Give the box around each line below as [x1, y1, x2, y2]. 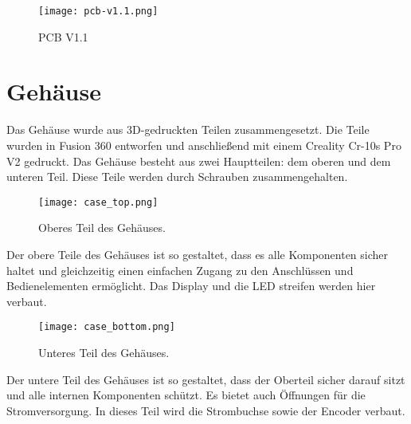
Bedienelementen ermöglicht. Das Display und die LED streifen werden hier [6, 277, 376, 294]
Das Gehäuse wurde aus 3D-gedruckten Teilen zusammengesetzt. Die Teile [6, 121, 370, 138]
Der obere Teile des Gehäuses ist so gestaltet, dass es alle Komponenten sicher [6, 246, 389, 262]
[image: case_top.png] [38, 196, 159, 208]
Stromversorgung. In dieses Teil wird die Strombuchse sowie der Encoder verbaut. [6, 402, 405, 418]
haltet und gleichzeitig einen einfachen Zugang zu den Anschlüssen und [6, 261, 354, 278]
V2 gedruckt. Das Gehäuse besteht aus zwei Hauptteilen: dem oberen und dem [6, 152, 391, 169]
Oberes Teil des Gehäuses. [38, 219, 166, 236]
